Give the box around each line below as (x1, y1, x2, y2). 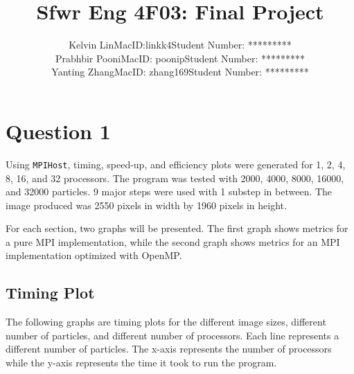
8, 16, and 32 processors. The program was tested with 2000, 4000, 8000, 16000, (6, 170, 344, 185)
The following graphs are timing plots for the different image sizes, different (6, 314, 326, 329)
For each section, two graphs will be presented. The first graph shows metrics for (6, 221, 348, 235)
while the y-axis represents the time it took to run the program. (6, 355, 277, 370)
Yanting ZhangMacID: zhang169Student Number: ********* (51, 64, 309, 79)
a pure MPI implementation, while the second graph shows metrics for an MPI (6, 234, 340, 249)
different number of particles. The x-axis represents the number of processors (6, 341, 332, 356)
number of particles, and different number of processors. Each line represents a (6, 328, 339, 342)
